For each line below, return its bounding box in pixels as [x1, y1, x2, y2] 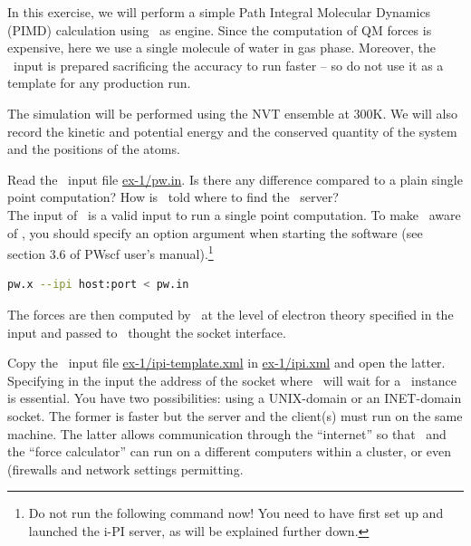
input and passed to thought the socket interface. [7, 322, 286, 341]
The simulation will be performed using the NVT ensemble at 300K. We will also [7, 103, 457, 122]
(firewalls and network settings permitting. [7, 459, 244, 478]
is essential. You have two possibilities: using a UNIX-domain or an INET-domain [7, 388, 462, 407]
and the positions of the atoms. [7, 139, 180, 158]
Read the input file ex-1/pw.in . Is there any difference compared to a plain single [7, 169, 463, 188]
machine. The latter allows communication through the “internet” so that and [7, 424, 447, 443]
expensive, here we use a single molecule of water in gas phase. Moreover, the [7, 38, 436, 57]
